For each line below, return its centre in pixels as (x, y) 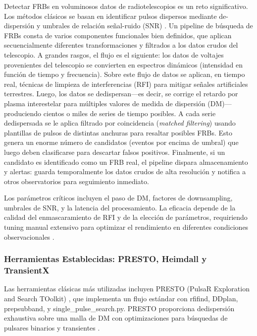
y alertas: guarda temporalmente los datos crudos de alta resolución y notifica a (125, 171)
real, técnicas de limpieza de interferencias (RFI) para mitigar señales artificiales (126, 84)
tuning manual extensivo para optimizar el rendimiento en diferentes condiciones (126, 227)
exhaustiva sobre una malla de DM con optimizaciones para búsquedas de (116, 318)
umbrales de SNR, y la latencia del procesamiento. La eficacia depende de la (120, 207)
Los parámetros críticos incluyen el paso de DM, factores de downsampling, (118, 198)
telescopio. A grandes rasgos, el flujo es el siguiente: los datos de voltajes (114, 54)
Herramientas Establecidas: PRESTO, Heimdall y (105, 259)
